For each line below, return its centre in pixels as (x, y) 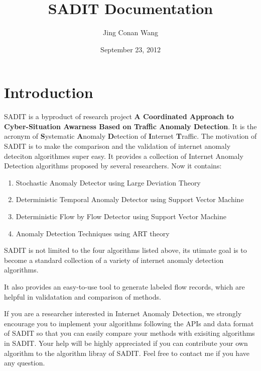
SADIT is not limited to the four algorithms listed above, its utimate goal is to (125, 250)
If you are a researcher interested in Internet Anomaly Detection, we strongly (123, 313)
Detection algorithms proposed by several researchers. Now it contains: (113, 166)
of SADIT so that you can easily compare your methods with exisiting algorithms (129, 333)
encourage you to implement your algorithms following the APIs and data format (129, 323)
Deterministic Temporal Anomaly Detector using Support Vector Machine (130, 199)
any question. (25, 363)
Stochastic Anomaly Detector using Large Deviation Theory (108, 182)
